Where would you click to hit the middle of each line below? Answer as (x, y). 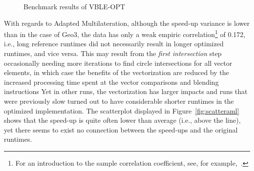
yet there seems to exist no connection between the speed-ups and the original (121, 129)
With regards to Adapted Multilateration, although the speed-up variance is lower (127, 23)
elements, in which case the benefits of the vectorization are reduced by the (116, 72)
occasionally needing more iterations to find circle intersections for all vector (118, 63)
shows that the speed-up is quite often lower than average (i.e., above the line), (122, 120)
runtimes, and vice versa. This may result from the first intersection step (113, 53)
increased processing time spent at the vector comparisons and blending (111, 82)
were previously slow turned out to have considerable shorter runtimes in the (119, 101)
